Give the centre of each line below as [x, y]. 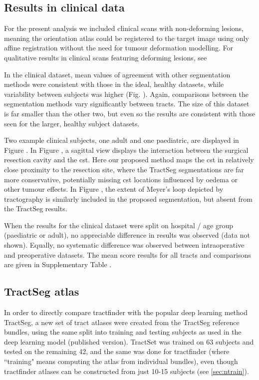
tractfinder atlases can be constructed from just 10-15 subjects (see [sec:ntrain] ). [127, 371]
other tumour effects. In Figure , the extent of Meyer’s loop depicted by [114, 189]
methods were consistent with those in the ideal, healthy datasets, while [114, 84]
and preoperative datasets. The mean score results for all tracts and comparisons [128, 254]
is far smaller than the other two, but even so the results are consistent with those [130, 113]
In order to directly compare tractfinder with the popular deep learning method [126, 312]
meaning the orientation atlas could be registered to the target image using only [127, 38]
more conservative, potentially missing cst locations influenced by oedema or [121, 179]
